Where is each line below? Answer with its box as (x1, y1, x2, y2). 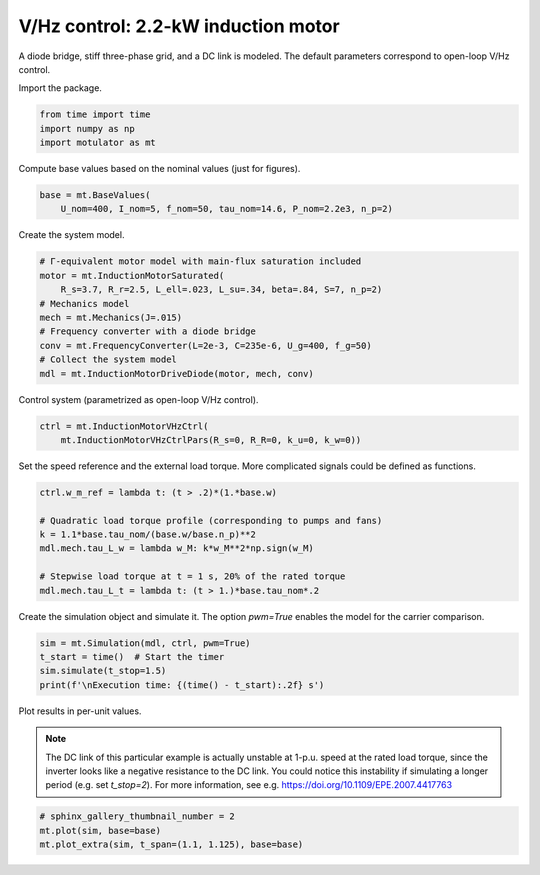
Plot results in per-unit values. (18, 705, 142, 717)
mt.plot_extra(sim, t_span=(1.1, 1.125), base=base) (39, 839, 304, 850)
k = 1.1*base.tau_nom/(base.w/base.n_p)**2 (39, 529, 257, 540)
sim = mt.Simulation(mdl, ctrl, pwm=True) (39, 637, 251, 649)
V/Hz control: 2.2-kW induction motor (18, 15, 340, 37)
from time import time (39, 109, 151, 120)
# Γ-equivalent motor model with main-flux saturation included (39, 256, 362, 267)
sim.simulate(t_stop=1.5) (39, 665, 167, 677)
